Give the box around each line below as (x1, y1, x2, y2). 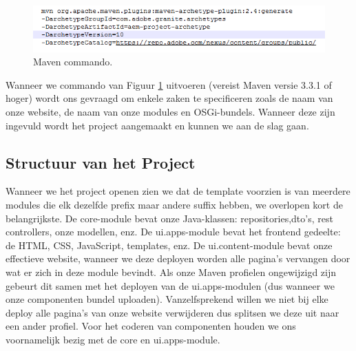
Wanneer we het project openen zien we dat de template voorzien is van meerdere (6, 184, 350, 198)
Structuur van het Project (6, 151, 196, 173)
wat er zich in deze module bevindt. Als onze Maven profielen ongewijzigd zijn (6, 265, 337, 279)
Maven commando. (33, 54, 113, 69)
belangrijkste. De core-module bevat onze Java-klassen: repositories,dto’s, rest (6, 211, 333, 225)
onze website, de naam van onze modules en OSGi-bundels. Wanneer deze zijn (6, 105, 335, 119)
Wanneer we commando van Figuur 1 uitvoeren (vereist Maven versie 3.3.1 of (6, 77, 332, 92)
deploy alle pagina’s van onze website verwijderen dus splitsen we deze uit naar (6, 305, 339, 319)
